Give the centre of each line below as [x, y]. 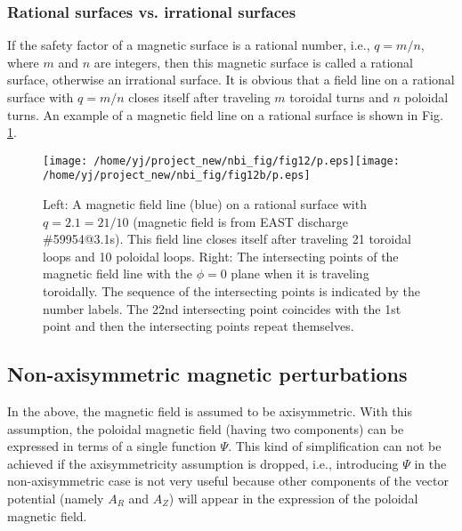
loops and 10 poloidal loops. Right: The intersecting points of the [221, 256]
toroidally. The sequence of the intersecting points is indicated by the [231, 291]
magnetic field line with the [118, 274]
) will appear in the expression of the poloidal [293, 499]
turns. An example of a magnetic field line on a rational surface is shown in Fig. [225, 114]
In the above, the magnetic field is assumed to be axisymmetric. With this [210, 411]
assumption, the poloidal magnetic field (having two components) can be [206, 428]
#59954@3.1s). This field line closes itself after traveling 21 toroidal [227, 239]
